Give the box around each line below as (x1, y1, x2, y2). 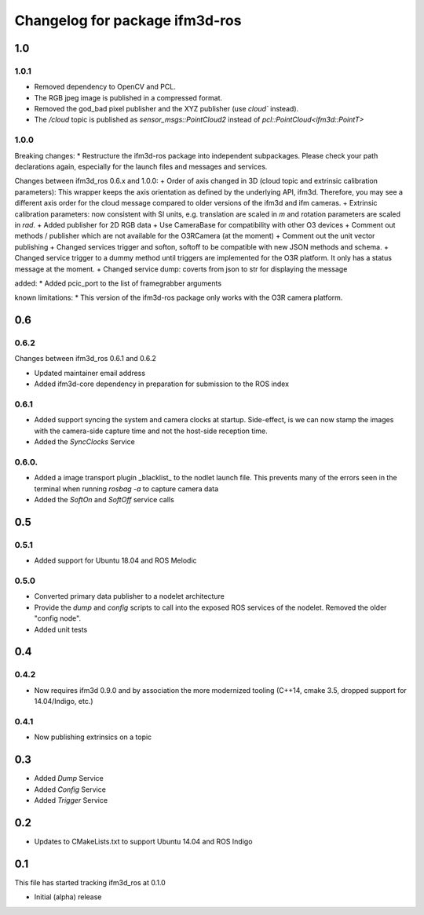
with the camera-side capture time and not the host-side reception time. (34, 426, 268, 436)
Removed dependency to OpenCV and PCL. (34, 82, 176, 92)
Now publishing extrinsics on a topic (34, 732, 152, 742)
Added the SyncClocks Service (34, 437, 135, 447)
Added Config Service (34, 785, 106, 794)
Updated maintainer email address (34, 368, 145, 377)
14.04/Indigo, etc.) (34, 697, 93, 706)
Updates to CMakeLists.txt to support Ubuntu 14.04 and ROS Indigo (34, 837, 253, 846)
